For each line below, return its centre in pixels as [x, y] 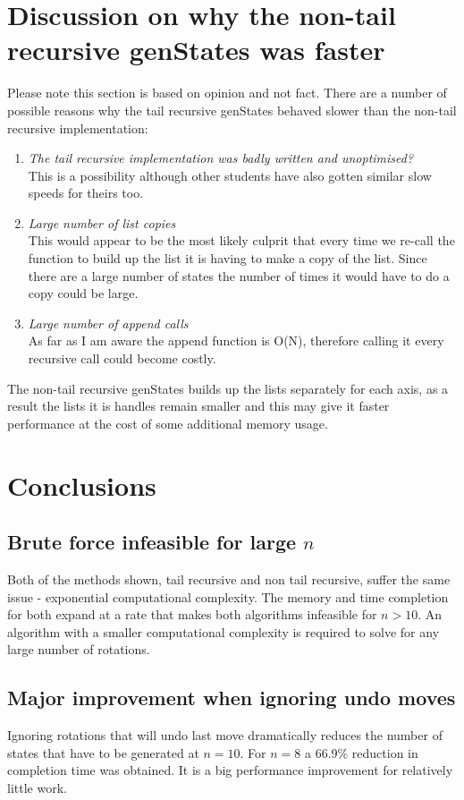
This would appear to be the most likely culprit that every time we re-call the [241, 240]
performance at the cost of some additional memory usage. [168, 423]
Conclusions [82, 485]
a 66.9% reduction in [361, 752]
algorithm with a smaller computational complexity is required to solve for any [224, 631]
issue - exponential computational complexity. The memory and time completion [228, 596]
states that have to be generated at [103, 752]
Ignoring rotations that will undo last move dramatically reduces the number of [225, 735]
